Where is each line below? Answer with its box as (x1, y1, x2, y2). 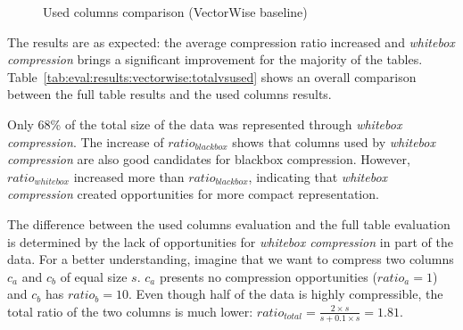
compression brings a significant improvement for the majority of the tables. (7, 50, 423, 69)
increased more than (73, 167, 185, 186)
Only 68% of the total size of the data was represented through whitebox (7, 114, 402, 133)
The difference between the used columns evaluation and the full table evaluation (7, 214, 451, 233)
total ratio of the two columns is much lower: (7, 301, 253, 320)
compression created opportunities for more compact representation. (7, 185, 379, 203)
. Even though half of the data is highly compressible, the (128, 285, 443, 303)
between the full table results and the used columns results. (7, 85, 332, 103)
